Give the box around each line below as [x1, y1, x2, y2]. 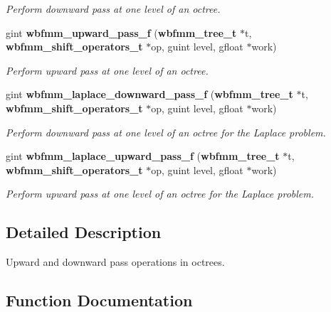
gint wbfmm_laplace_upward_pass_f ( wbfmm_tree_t [6, 149, 280, 163]
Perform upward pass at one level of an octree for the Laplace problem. [6, 186, 315, 201]
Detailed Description [6, 221, 162, 243]
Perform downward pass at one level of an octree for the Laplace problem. [6, 124, 326, 139]
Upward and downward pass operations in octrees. [6, 254, 225, 269]
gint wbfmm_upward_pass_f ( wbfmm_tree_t [6, 25, 237, 40]
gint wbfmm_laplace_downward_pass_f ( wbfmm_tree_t [6, 87, 293, 102]
